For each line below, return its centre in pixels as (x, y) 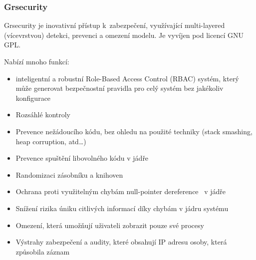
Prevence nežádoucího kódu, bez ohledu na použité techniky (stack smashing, (134, 131)
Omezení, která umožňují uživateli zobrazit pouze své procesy (110, 225)
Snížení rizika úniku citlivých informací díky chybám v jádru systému (122, 208)
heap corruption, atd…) (51, 141)
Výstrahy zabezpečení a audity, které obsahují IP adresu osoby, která (121, 242)
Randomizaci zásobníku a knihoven (69, 174)
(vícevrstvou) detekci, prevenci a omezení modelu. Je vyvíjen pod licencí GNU (124, 35)
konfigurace (33, 98)
